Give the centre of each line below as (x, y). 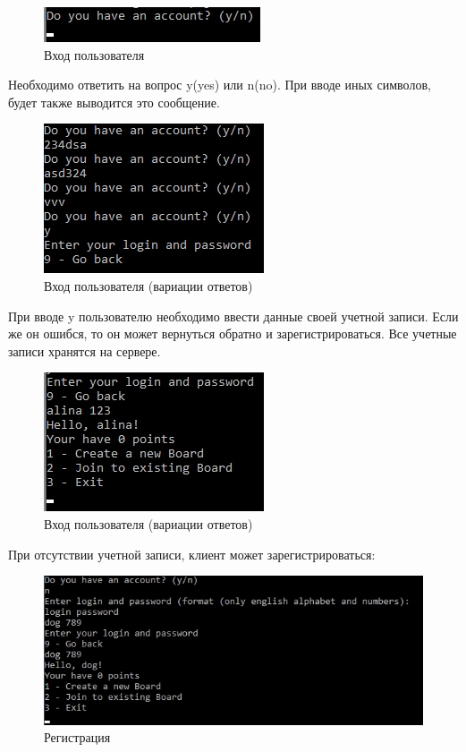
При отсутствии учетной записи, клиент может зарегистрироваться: (192, 554)
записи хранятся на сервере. (85, 350)
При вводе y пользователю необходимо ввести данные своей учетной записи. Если (233, 316)
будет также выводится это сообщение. (114, 102)
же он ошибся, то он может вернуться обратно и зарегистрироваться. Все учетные (233, 333)
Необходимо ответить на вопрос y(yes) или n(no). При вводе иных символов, (220, 85)
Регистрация (77, 737)
